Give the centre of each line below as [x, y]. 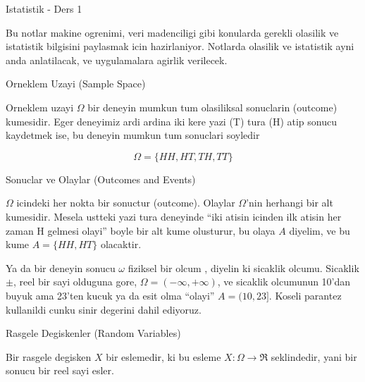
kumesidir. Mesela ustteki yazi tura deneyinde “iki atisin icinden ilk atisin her [174, 216]
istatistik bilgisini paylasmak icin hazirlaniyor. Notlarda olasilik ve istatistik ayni [180, 46]
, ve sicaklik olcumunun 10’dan [284, 282]
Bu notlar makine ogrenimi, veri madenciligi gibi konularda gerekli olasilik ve [172, 32]
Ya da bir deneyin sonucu [61, 267]
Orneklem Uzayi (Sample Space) [76, 84]
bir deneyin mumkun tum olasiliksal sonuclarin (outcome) [212, 107]
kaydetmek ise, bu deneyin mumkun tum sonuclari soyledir [133, 135]
